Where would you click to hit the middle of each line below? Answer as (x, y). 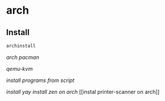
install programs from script (40, 80)
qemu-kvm (19, 68)
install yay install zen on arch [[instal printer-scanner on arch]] (83, 91)
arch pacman (23, 57)
